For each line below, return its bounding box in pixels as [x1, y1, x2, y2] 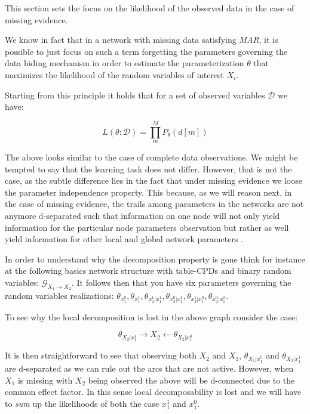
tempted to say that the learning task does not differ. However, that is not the [5, 162, 292, 175]
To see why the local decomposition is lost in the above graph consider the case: [5, 310, 298, 323]
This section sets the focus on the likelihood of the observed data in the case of [5, 2, 294, 14]
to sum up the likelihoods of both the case [5, 397, 159, 409]
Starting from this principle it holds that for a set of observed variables [5, 88, 265, 101]
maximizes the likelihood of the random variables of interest [5, 68, 225, 81]
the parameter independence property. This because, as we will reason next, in [5, 186, 292, 198]
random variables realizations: [5, 289, 114, 302]
